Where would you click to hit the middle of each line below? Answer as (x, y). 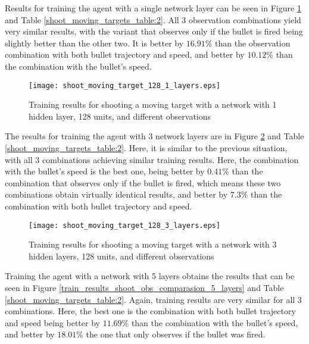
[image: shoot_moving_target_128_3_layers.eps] (125, 225)
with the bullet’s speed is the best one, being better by (105, 171)
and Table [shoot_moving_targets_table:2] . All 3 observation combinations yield (153, 19)
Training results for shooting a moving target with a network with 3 (153, 244)
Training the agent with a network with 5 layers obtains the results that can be (150, 276)
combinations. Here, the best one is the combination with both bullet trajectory (150, 311)
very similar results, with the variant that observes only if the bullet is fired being (154, 31)
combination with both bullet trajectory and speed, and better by (125, 54)
